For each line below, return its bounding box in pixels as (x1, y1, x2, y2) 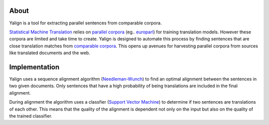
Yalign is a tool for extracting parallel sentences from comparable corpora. (9, 20, 162, 26)
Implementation (9, 63, 60, 71)
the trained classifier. (9, 113, 52, 119)
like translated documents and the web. (9, 50, 91, 56)
